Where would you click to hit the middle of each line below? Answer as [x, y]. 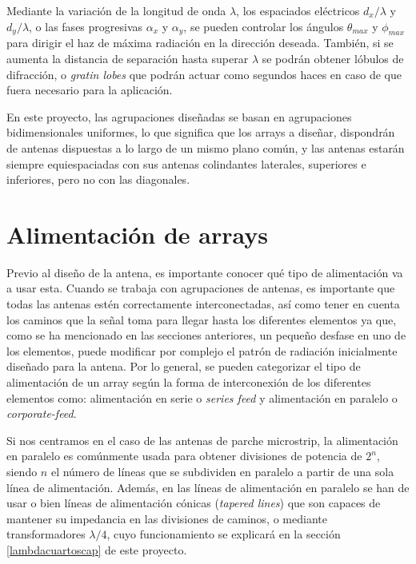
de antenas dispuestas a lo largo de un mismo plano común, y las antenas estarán [206, 147]
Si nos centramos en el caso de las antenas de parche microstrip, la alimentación [202, 440]
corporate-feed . [42, 413]
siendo [22, 471]
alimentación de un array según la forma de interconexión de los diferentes [189, 382]
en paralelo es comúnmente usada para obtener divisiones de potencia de [184, 456]
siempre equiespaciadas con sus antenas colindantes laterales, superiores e [186, 163]
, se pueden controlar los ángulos [264, 26]
